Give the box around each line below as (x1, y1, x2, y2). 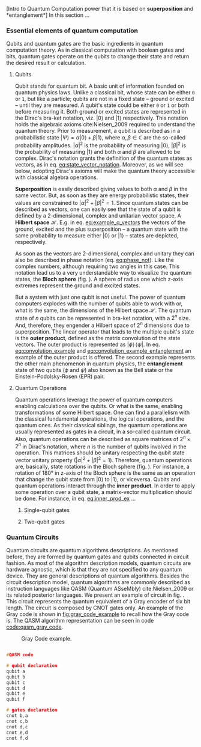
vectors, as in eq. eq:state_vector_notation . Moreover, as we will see (14, 160, 184, 168)
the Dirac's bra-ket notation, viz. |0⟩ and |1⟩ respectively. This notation (14, 114, 188, 122)
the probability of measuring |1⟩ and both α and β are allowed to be (14, 148, 181, 155)
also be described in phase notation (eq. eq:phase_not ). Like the (14, 256, 174, 263)
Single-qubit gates (23, 506, 70, 513)
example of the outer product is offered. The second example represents (14, 353, 195, 361)
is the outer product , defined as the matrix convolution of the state (14, 334, 181, 341)
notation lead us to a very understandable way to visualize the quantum (14, 269, 192, 276)
